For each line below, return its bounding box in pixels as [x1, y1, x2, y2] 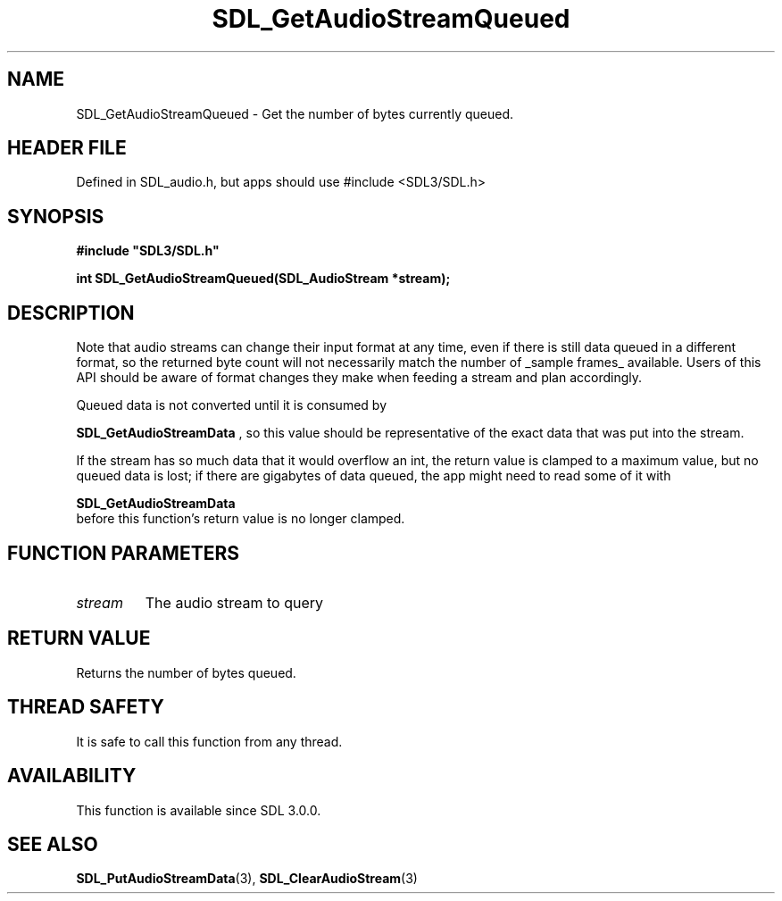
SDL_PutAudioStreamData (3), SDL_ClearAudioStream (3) [76, 871, 418, 887]
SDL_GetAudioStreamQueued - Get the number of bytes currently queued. [76, 105, 514, 121]
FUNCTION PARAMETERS [7, 541, 239, 564]
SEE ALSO [7, 832, 98, 855]
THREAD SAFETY [7, 696, 164, 719]
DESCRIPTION [7, 301, 135, 324]
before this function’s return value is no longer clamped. [76, 511, 405, 527]
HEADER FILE [7, 137, 127, 160]
